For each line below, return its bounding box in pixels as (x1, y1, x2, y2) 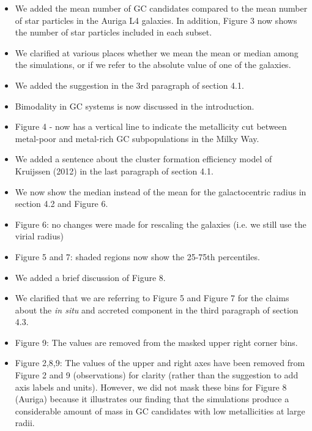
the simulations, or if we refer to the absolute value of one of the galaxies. (15, 58, 291, 71)
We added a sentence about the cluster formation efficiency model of (15, 152, 272, 165)
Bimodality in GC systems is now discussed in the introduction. (15, 99, 254, 112)
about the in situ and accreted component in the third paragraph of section (15, 303, 299, 316)
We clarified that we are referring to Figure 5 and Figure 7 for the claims (15, 291, 289, 304)
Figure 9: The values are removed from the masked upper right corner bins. (15, 335, 298, 348)
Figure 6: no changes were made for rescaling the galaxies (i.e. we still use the (15, 217, 306, 230)
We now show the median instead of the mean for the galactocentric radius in (15, 185, 306, 198)
